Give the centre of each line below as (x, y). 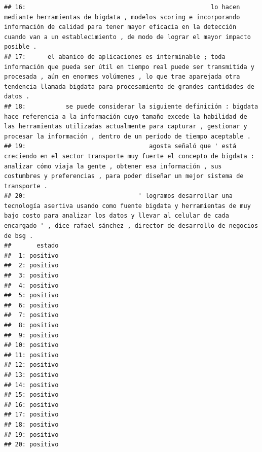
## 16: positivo (31, 405)
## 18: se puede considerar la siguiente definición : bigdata (131, 106)
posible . (21, 47)
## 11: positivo (31, 355)
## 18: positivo (31, 424)
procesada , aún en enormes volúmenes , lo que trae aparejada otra (122, 77)
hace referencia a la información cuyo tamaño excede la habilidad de (126, 116)
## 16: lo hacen (122, 7)
